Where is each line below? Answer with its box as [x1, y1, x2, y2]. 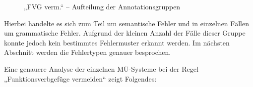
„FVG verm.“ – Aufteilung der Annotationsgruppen [24, 1, 181, 11]
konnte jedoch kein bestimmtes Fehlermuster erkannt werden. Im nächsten [4, 37, 230, 47]
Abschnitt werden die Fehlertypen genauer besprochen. [4, 47, 171, 57]
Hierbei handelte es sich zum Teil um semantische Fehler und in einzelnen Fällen [4, 18, 249, 28]
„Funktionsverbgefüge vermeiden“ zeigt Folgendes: [4, 73, 157, 84]
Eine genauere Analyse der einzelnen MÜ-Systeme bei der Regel [4, 63, 198, 74]
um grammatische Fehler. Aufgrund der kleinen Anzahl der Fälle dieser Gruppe [4, 28, 246, 38]
